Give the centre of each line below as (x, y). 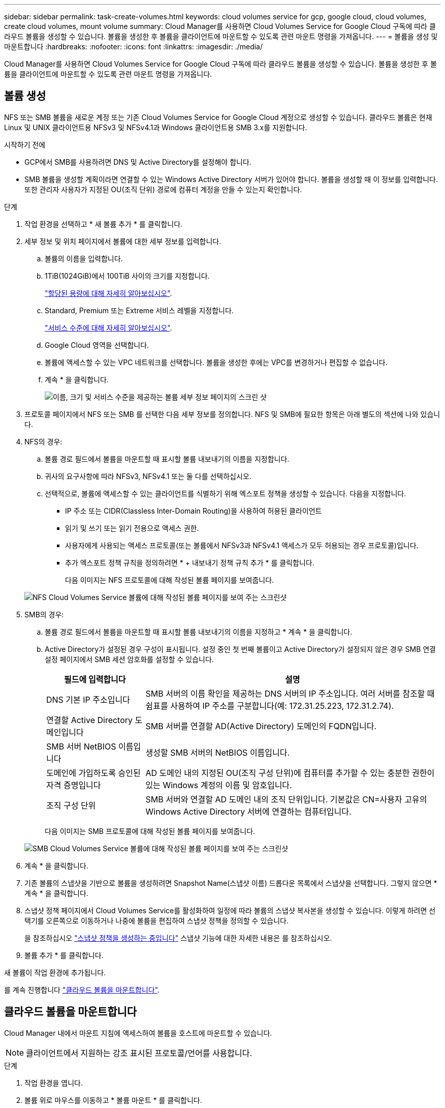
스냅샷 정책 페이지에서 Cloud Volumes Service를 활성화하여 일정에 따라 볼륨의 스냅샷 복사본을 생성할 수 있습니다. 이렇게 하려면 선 (230, 910)
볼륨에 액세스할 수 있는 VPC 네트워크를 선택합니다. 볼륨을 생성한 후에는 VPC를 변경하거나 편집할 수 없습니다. (216, 362)
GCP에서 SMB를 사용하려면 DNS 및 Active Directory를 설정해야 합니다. (138, 162)
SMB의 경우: (44, 614)
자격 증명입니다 (74, 785)
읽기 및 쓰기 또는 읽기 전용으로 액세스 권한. (132, 528)
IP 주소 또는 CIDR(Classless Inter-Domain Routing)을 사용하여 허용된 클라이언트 (194, 511)
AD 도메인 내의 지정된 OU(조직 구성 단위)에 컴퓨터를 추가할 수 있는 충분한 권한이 (290, 773)
